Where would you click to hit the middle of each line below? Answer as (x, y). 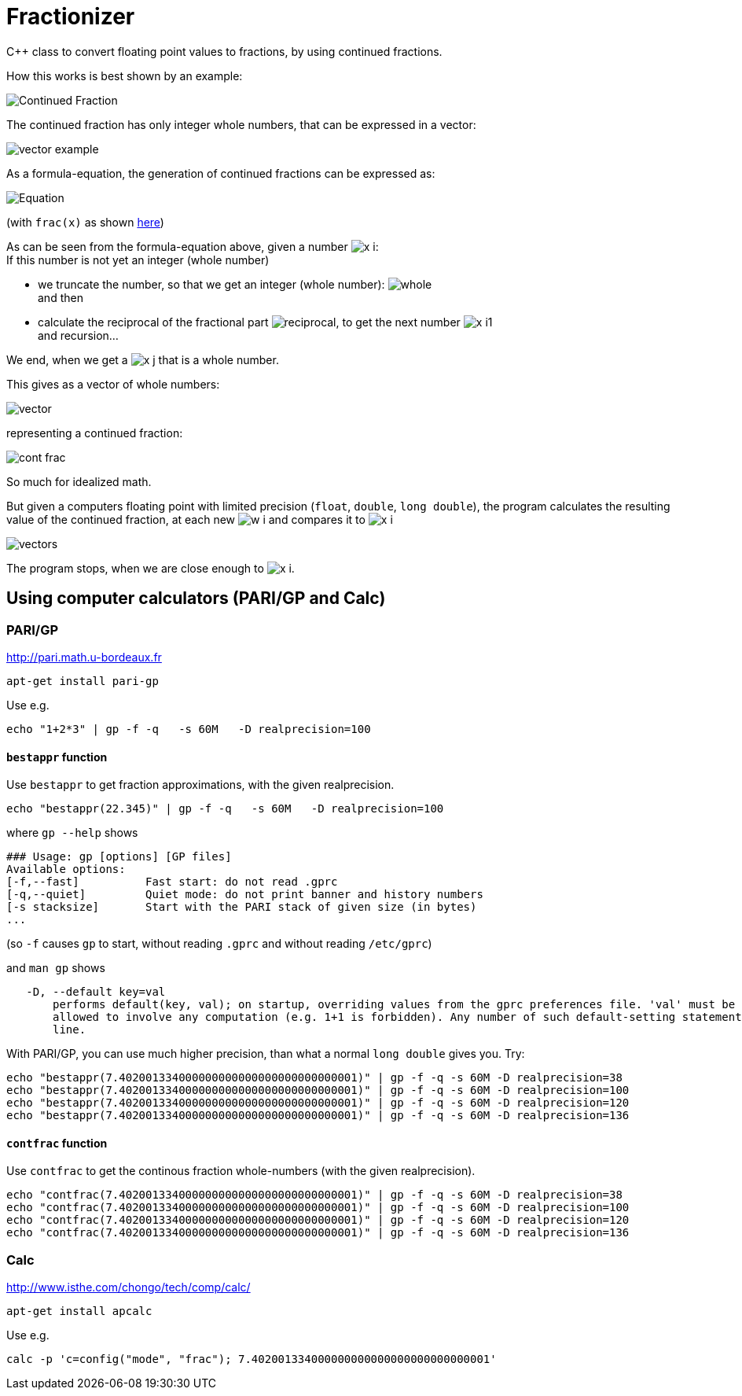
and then (61, 297)
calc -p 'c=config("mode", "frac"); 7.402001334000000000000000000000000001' (252, 1359)
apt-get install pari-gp (83, 681)
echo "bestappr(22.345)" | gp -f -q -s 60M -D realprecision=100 (225, 809)
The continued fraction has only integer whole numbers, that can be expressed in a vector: (241, 124)
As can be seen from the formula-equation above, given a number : (193, 246)
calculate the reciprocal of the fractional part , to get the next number (249, 322)
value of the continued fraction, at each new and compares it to (186, 519)
